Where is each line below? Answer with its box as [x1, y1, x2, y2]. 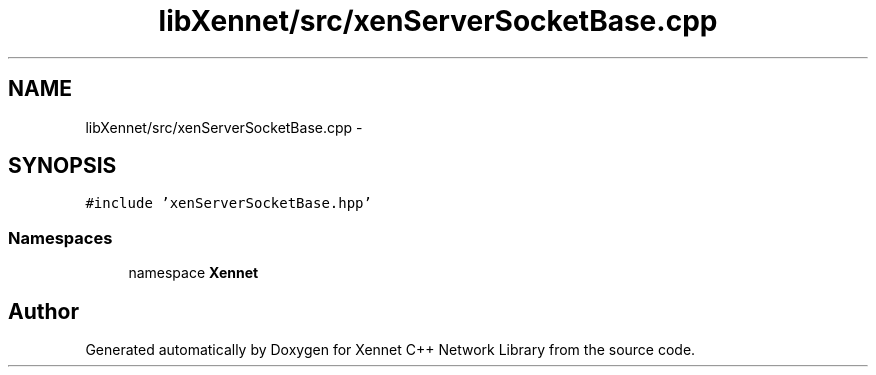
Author [8, 298, 79, 324]
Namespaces [8, 227, 113, 248]
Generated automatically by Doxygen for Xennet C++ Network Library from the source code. [85, 341, 696, 359]
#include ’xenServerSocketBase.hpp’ [85, 195, 372, 212]
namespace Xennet [128, 264, 259, 282]
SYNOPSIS [8, 153, 117, 179]
